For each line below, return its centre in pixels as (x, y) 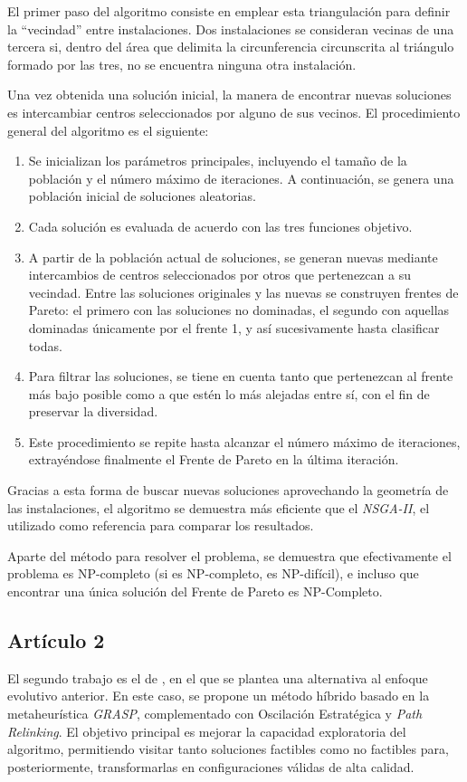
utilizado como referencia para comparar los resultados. (161, 525)
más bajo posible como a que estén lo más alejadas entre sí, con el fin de (229, 393)
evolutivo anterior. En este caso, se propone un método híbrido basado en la (219, 696)
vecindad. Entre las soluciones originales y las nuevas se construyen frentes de (243, 292)
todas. (45, 345)
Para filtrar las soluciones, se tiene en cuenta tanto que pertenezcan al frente (241, 376)
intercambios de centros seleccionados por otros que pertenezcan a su (219, 275)
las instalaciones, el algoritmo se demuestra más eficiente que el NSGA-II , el (219, 507)
